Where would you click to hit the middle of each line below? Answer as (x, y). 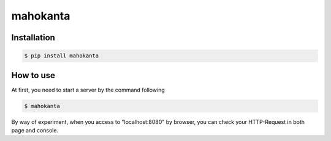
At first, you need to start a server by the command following (88, 90)
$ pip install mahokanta (62, 56)
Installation (33, 38)
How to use (33, 75)
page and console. (35, 131)
